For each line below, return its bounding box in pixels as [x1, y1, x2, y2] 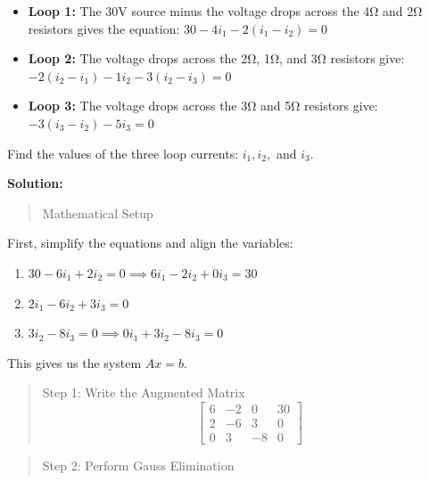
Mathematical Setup [42, 203, 153, 222]
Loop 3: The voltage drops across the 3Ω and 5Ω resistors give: [28, 96, 378, 115]
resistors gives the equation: [28, 19, 180, 37]
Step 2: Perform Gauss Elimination [42, 456, 235, 474]
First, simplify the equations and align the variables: [7, 233, 293, 252]
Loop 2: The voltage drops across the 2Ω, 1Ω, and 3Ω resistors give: [28, 49, 405, 68]
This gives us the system [7, 353, 142, 372]
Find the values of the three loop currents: [7, 143, 239, 162]
